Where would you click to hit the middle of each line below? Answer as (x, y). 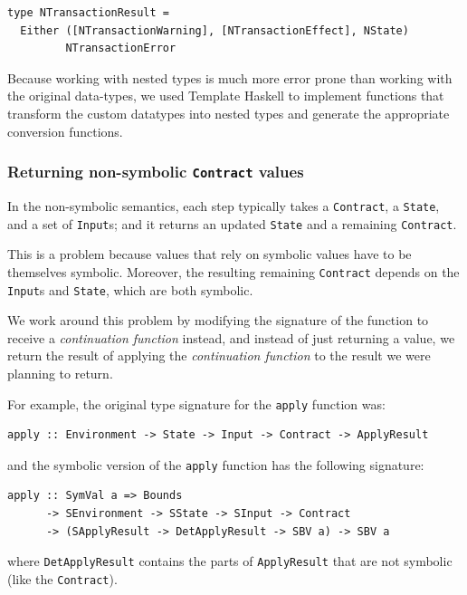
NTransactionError (121, 48)
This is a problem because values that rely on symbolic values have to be (210, 254)
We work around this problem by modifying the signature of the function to (218, 320)
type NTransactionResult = (88, 13)
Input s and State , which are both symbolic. (130, 289)
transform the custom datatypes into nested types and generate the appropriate (229, 113)
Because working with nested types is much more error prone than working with (230, 77)
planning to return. (60, 373)
